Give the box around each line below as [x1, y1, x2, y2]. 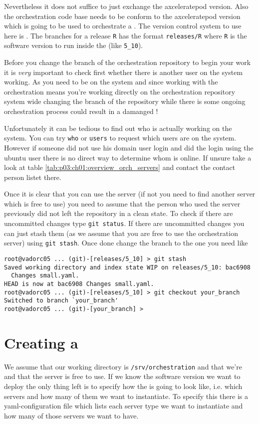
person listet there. [4, 171, 61, 182]
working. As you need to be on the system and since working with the [4, 76, 218, 87]
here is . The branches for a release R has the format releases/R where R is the [4, 30, 247, 40]
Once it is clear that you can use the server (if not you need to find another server [4, 188, 256, 199]
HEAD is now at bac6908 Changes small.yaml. [4, 280, 154, 287]
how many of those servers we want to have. [4, 410, 139, 420]
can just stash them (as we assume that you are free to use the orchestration [4, 227, 238, 238]
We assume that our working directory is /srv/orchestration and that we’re [4, 361, 242, 371]
